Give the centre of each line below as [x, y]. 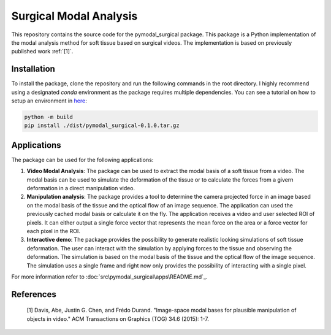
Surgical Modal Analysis [74, 16]
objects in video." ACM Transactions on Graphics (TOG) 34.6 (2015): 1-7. [118, 318]
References [34, 294]
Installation [33, 69]
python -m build [49, 117]
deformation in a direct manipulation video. [81, 188]
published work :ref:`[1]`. [42, 52]
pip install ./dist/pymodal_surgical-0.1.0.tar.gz [102, 125]
